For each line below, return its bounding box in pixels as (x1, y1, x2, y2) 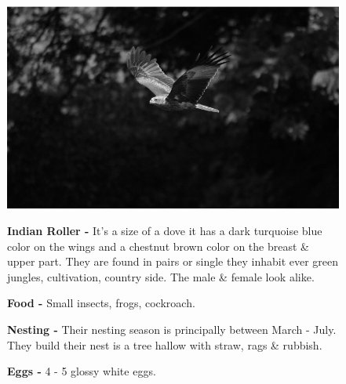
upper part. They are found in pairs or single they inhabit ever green (7, 253, 339, 270)
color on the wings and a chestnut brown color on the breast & (7, 237, 309, 254)
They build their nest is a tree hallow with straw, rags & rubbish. (7, 336, 322, 353)
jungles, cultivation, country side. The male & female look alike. (7, 268, 315, 284)
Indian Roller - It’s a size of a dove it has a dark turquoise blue (7, 223, 322, 239)
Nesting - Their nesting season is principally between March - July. (7, 321, 337, 338)
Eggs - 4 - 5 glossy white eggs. (7, 363, 156, 379)
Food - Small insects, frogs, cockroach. (7, 295, 195, 311)
